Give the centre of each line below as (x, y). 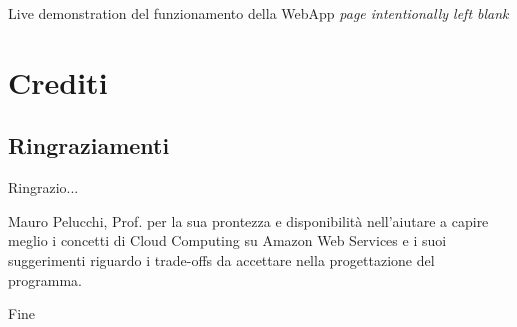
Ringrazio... (43, 187)
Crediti (58, 81)
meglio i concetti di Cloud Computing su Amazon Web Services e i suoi (227, 240)
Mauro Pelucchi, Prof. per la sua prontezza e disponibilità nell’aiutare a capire (248, 220)
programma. (45, 279)
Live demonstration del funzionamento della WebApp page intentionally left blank (258, 13)
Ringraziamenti (89, 145)
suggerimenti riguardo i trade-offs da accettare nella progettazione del (221, 259)
